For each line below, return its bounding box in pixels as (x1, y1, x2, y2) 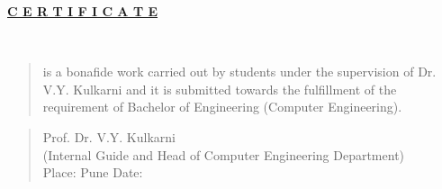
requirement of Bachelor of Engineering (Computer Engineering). (42, 97, 402, 116)
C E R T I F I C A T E (7, 2, 158, 20)
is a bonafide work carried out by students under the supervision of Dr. (42, 62, 437, 81)
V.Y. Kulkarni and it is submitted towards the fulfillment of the (42, 79, 397, 98)
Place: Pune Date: (42, 163, 143, 182)
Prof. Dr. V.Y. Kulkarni (42, 127, 176, 146)
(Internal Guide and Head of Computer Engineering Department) (42, 145, 405, 164)
